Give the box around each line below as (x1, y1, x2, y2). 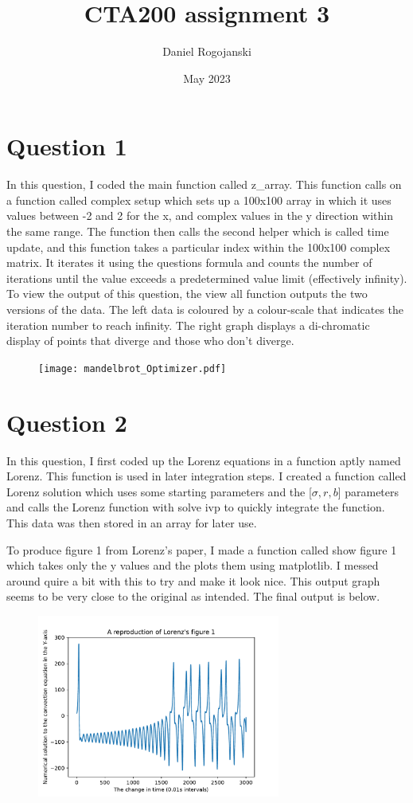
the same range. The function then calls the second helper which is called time (6, 223, 389, 240)
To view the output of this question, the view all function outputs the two (6, 285, 368, 302)
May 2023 (183, 69, 231, 86)
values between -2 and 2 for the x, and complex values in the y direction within (6, 207, 393, 224)
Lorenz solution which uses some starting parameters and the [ (6, 483, 312, 499)
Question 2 (6, 405, 127, 438)
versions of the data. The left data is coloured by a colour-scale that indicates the (6, 301, 404, 317)
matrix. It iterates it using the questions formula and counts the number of (6, 254, 372, 271)
